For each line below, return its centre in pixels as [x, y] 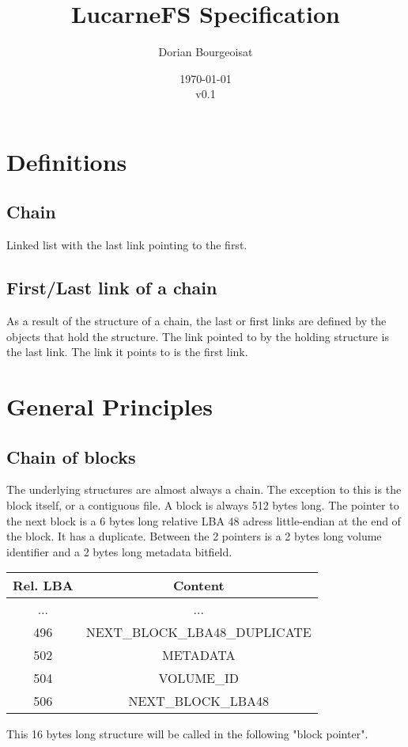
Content [198, 586]
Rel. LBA [43, 586]
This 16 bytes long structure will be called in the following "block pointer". [187, 734]
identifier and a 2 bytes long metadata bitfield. [119, 551]
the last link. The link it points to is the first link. [127, 352]
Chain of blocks [71, 456]
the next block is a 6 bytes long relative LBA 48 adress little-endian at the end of [204, 520]
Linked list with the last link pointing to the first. [127, 245]
